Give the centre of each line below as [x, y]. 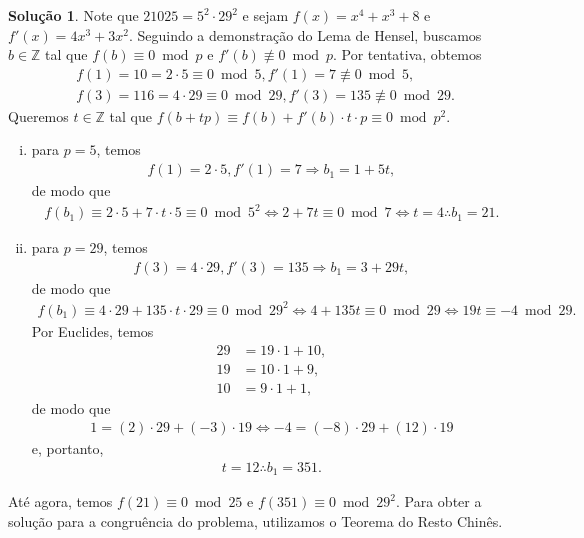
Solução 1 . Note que [73, 15]
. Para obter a [439, 501]
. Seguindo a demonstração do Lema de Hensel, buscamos [305, 34]
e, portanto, [67, 448]
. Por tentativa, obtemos [407, 54]
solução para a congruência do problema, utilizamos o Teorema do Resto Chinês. [255, 520]
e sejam [265, 15]
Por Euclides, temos [92, 330]
